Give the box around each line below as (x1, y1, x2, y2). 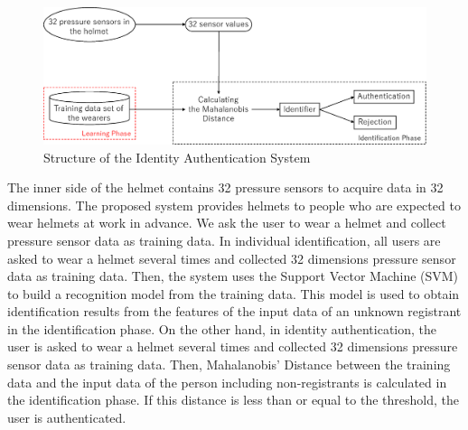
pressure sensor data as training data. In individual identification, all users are (7, 230, 441, 249)
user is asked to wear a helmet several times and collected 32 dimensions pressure (7, 337, 458, 356)
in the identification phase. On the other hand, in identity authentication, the (7, 319, 437, 338)
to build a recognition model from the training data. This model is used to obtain (7, 284, 460, 303)
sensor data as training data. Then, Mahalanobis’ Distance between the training (7, 355, 451, 374)
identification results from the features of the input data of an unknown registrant (7, 302, 462, 321)
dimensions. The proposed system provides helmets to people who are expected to (7, 195, 461, 214)
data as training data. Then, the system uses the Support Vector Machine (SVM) (7, 266, 459, 285)
